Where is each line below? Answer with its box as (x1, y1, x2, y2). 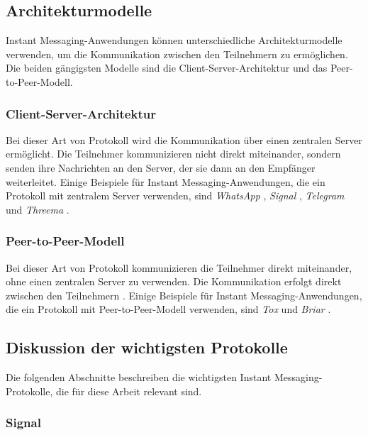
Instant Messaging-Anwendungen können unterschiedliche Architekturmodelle (6, 33, 342, 48)
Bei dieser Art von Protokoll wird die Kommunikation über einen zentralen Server (6, 132, 362, 147)
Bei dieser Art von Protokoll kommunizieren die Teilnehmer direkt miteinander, (6, 260, 352, 275)
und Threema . (6, 202, 69, 216)
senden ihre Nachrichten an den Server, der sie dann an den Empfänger (6, 160, 316, 175)
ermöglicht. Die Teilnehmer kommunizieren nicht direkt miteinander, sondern (6, 146, 341, 161)
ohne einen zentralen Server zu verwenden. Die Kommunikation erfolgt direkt (6, 274, 342, 289)
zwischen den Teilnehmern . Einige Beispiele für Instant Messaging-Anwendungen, (6, 287, 362, 302)
